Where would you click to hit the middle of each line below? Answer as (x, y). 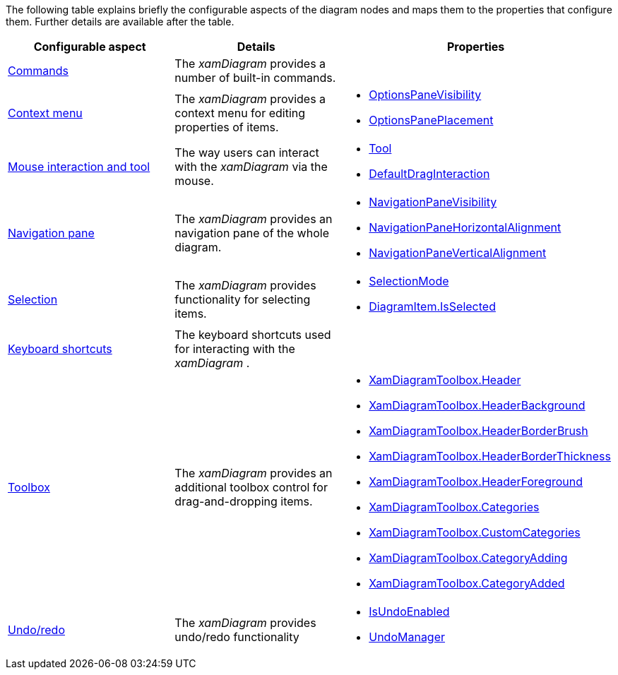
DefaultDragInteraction (429, 174)
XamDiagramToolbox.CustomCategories (475, 532)
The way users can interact (247, 153)
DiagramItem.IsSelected (432, 306)
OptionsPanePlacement (431, 120)
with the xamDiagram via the (251, 167)
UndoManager (407, 637)
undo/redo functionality (237, 637)
